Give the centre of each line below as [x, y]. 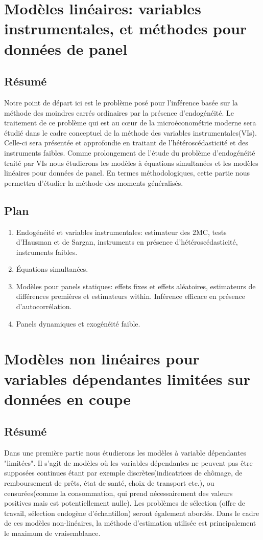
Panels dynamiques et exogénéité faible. [78, 323]
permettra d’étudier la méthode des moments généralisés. [94, 182]
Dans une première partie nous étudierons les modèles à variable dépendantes [125, 453]
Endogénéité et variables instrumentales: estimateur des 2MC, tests [121, 232]
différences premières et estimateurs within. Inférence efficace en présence [130, 296]
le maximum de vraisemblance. [52, 533]
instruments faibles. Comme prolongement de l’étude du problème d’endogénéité [130, 152]
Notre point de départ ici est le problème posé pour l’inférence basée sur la [121, 102]
